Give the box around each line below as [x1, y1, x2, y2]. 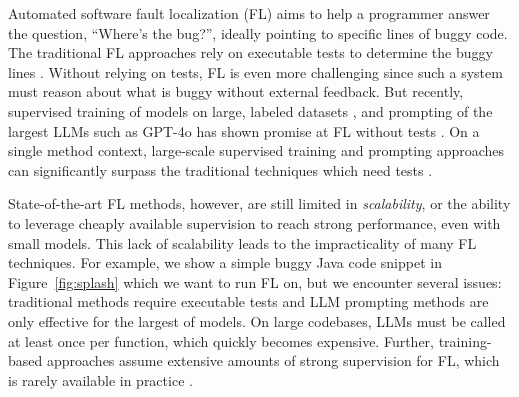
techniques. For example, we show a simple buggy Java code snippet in [8, 252, 442, 273]
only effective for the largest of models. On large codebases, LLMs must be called [8, 310, 506, 331]
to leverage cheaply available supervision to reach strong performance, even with [8, 212, 501, 233]
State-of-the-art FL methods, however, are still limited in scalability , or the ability [8, 193, 511, 214]
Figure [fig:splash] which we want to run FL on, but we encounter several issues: [8, 271, 502, 292]
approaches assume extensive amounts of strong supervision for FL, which [46, 350, 500, 371]
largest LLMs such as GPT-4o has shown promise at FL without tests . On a [8, 120, 480, 141]
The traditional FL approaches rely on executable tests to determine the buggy [8, 42, 493, 63]
